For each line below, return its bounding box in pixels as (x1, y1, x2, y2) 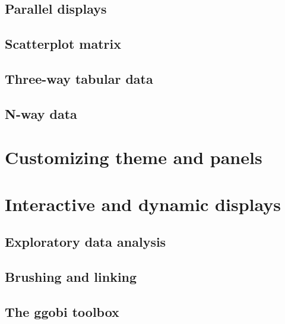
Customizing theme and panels (5, 145, 262, 169)
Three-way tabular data (5, 69, 153, 87)
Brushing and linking (5, 268, 137, 286)
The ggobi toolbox (5, 302, 119, 320)
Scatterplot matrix (5, 34, 121, 53)
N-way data (5, 104, 77, 122)
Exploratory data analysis (5, 232, 166, 251)
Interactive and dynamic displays (5, 191, 281, 216)
